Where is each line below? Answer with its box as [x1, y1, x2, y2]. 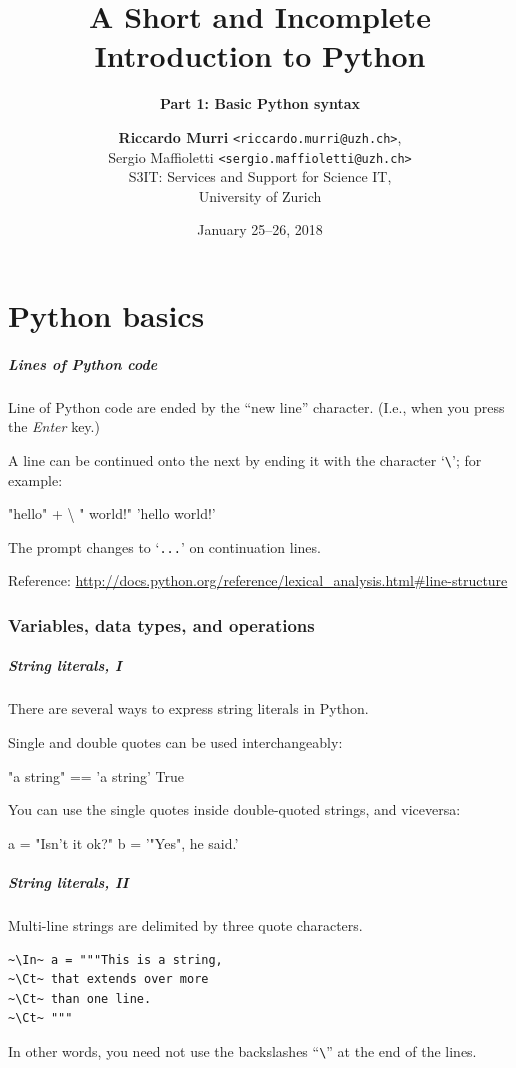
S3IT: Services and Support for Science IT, [128, 166, 392, 187]
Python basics [8, 295, 205, 335]
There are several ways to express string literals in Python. [8, 698, 369, 719]
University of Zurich [198, 185, 322, 206]
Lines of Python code [8, 353, 158, 374]
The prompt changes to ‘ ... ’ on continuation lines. [8, 536, 321, 557]
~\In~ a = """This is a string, [8, 952, 223, 967]
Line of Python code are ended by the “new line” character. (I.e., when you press [8, 396, 505, 417]
